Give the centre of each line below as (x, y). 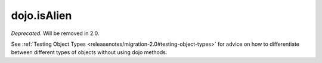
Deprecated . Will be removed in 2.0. (55, 33)
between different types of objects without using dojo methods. (89, 52)
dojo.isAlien (41, 15)
